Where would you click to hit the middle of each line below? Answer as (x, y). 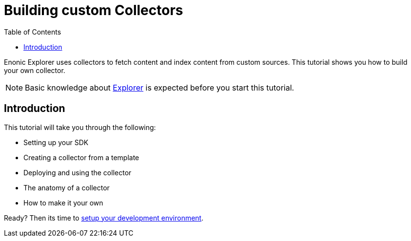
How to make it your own (63, 203)
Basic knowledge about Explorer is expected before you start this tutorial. (160, 87)
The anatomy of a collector (67, 187)
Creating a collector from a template (81, 157)
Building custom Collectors (94, 10)
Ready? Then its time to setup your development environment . (104, 218)
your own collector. (35, 70)
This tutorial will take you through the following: (80, 127)
